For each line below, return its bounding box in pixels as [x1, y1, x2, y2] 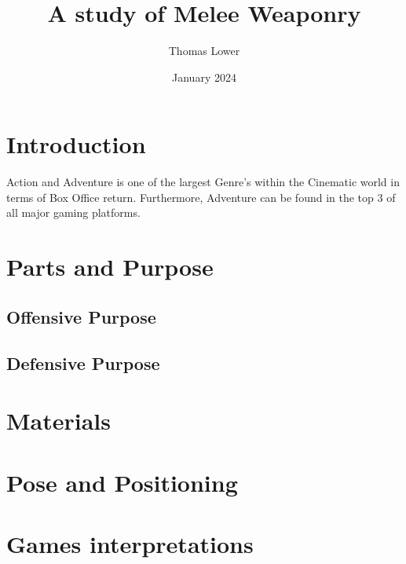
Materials [6, 405, 112, 437]
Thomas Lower [168, 42, 240, 59]
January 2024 [172, 68, 236, 85]
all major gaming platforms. [6, 204, 141, 221]
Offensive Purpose [6, 304, 156, 328]
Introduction [6, 128, 146, 160]
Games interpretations [6, 527, 254, 559]
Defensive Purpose [6, 350, 160, 375]
